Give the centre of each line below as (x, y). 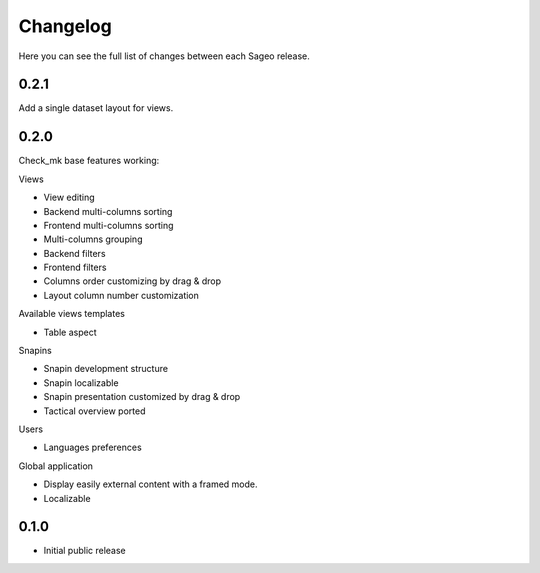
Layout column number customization (121, 295)
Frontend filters (75, 267)
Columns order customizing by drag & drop (132, 281)
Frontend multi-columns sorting (108, 225)
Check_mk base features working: (89, 161)
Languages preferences (92, 447)
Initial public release (85, 551)
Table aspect (70, 332)
